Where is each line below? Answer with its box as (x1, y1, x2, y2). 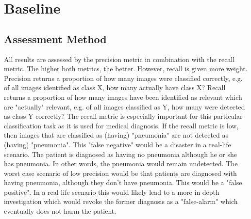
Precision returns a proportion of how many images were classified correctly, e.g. (4, 73, 243, 83)
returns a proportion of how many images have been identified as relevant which (4, 92, 242, 102)
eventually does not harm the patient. (4, 206, 117, 216)
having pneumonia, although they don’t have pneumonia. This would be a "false (4, 177, 242, 188)
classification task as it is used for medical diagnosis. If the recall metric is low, (4, 120, 239, 130)
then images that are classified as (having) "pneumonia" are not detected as (4, 130, 229, 140)
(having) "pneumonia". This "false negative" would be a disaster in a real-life (4, 139, 231, 149)
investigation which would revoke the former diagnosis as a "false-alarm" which (4, 196, 238, 206)
